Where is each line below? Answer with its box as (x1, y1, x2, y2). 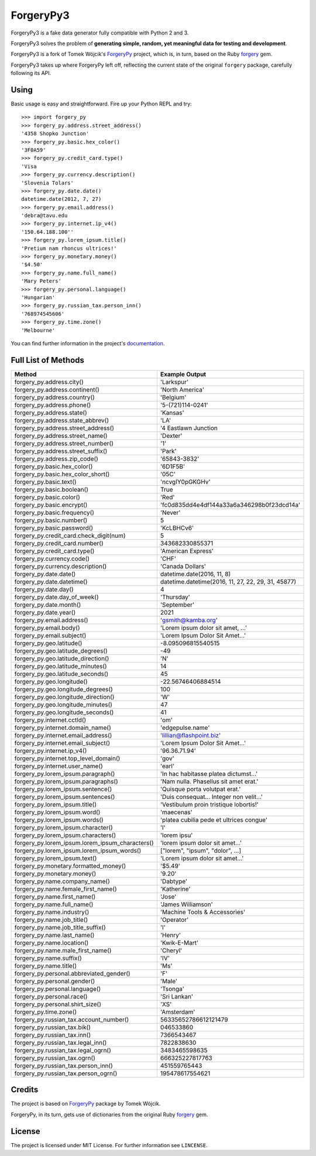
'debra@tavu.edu (21, 212, 68, 219)
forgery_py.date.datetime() (14, 577, 88, 585)
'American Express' (160, 547, 214, 555)
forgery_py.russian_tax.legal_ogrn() (14, 1046, 111, 1054)
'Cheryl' (160, 946, 183, 954)
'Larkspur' (160, 378, 188, 386)
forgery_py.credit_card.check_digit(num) (14, 531, 126, 540)
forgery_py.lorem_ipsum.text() (14, 854, 97, 862)
